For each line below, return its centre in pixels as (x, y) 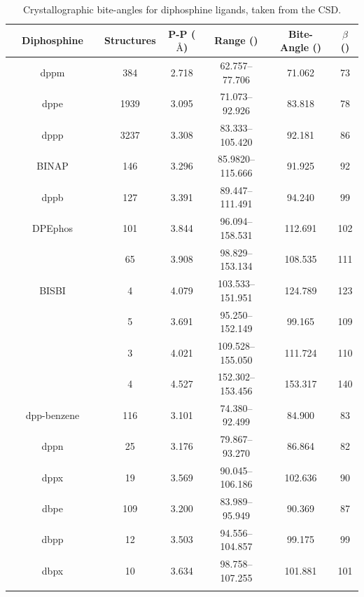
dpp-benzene (52, 414)
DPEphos (52, 228)
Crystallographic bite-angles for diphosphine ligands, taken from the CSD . (182, 9)
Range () (236, 40)
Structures (130, 40)
